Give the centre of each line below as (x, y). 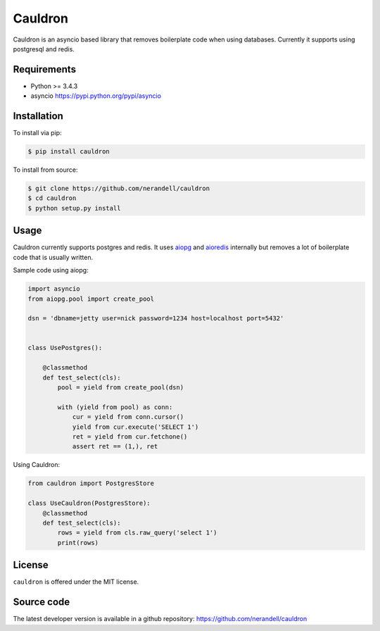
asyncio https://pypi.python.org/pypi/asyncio (96, 96)
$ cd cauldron (52, 198)
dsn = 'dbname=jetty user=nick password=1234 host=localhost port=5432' (156, 318)
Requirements (45, 69)
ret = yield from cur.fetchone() (130, 437)
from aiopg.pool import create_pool (91, 299)
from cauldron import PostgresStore (91, 483)
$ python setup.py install (74, 208)
